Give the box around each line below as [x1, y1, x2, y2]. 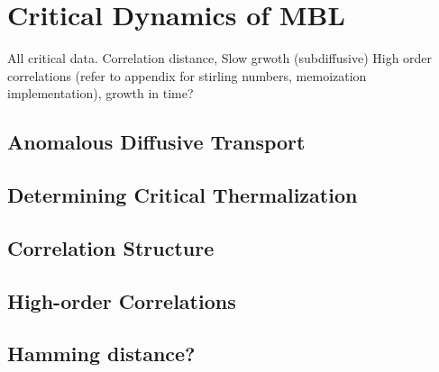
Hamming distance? [7, 340, 196, 367]
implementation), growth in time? [7, 84, 194, 103]
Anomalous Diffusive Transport [7, 128, 306, 156]
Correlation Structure [7, 233, 215, 261]
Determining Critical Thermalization [7, 181, 358, 209]
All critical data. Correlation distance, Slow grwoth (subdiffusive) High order [7, 49, 433, 68]
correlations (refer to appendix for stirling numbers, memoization [7, 66, 367, 85]
